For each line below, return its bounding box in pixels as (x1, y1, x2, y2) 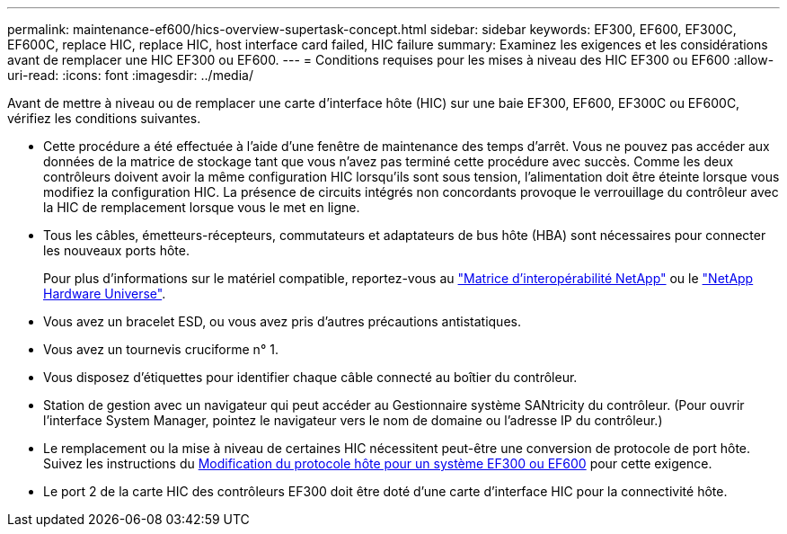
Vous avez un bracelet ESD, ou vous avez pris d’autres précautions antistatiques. (43, 314, 521, 329)
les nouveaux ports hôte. (43, 243, 190, 258)
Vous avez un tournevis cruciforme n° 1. (43, 342, 279, 357)
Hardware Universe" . (43, 286, 166, 301)
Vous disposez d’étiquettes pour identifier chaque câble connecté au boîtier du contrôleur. (43, 369, 578, 385)
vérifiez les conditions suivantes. (7, 111, 201, 126)
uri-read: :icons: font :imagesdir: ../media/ (7, 67, 253, 83)
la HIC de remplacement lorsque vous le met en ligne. (43, 200, 360, 215)
